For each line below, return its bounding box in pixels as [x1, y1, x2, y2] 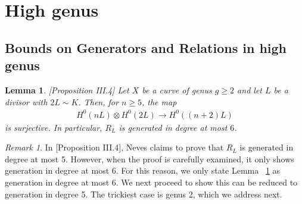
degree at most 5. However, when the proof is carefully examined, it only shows [5, 152, 294, 165]
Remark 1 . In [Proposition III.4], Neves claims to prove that [5, 141, 224, 153]
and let [237, 83, 262, 96]
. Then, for [78, 95, 119, 108]
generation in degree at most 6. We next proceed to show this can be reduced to [5, 176, 298, 189]
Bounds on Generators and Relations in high [5, 38, 287, 57]
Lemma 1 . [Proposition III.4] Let [5, 83, 129, 96]
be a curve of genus [142, 83, 212, 96]
